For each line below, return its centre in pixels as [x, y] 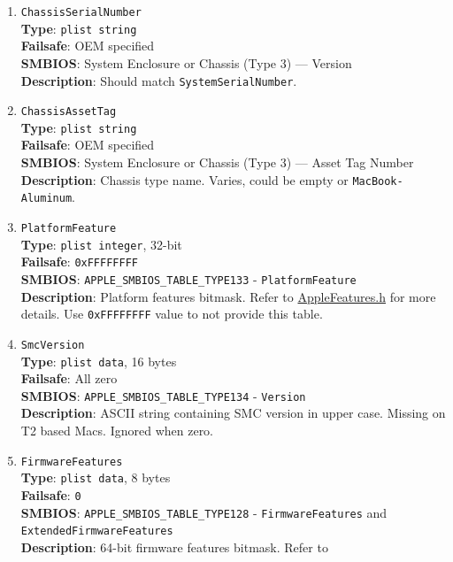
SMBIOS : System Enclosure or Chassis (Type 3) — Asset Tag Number [217, 162]
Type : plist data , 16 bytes [99, 361]
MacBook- [378, 181]
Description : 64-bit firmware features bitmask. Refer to [174, 547]
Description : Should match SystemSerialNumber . [159, 80]
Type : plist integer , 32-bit [101, 244]
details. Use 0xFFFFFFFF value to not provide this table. [172, 314]
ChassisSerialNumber [81, 12]
